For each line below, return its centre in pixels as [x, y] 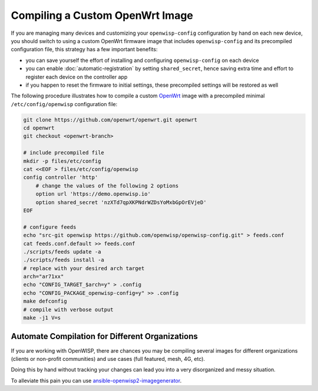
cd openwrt [39, 128]
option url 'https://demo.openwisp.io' [93, 194]
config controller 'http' [61, 178]
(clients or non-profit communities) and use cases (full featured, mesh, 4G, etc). [108, 359]
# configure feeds [50, 227]
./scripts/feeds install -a [64, 260]
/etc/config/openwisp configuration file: [64, 104]
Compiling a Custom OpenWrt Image [102, 15]
